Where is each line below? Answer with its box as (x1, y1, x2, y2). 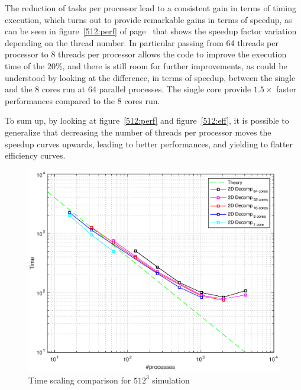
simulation (152, 373, 190, 386)
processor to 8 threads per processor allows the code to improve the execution (5, 48, 287, 60)
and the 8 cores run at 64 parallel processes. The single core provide (5, 83, 251, 95)
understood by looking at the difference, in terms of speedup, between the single (5, 71, 296, 83)
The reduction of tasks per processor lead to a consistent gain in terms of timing (5, 2, 297, 14)
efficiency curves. (5, 149, 66, 162)
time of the (5, 59, 45, 72)
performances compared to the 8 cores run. (5, 94, 160, 107)
